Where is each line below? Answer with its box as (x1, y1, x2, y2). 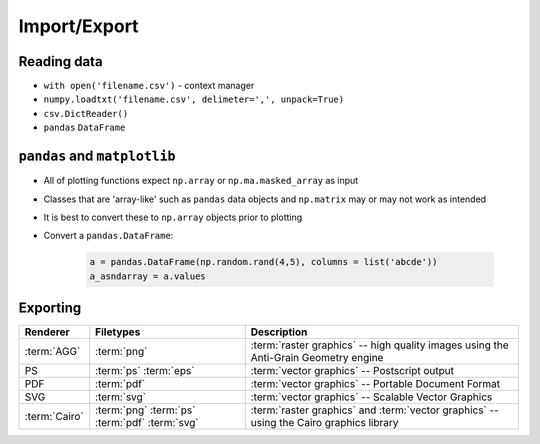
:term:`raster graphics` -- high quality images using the (250, 338, 509, 352)
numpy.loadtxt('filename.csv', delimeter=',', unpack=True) (43, 94, 345, 105)
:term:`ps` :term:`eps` (95, 364, 195, 378)
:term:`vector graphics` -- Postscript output (250, 364, 455, 378)
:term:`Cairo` (24, 410, 84, 424)
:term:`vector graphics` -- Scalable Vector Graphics (250, 390, 493, 404)
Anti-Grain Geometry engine (250, 351, 384, 365)
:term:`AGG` (24, 345, 81, 359)
